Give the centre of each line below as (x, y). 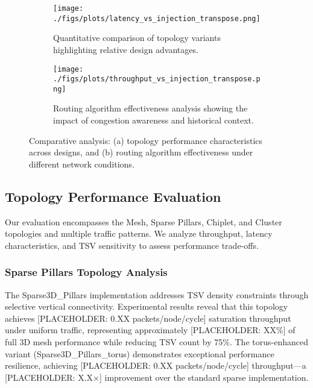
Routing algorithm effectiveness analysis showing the (150, 108)
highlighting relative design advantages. (126, 49)
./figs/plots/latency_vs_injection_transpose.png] (157, 18)
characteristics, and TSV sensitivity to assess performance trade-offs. (132, 245)
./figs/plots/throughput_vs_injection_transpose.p (157, 79)
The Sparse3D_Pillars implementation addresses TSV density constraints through (157, 294)
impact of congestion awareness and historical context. (153, 120)
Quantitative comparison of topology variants (137, 38)
